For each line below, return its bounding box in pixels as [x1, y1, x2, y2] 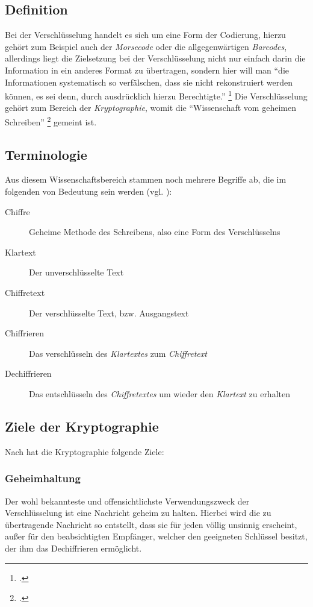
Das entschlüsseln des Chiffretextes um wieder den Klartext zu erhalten [29, 388, 290, 400]
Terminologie [5, 145, 87, 163]
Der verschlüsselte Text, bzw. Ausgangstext [29, 306, 189, 319]
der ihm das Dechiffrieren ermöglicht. [5, 541, 142, 554]
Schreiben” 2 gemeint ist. [5, 114, 97, 128]
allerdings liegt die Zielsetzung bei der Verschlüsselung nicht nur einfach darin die [5, 52, 306, 64]
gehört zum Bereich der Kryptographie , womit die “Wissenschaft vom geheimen [5, 101, 296, 114]
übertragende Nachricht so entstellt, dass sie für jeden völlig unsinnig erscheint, [5, 518, 297, 530]
